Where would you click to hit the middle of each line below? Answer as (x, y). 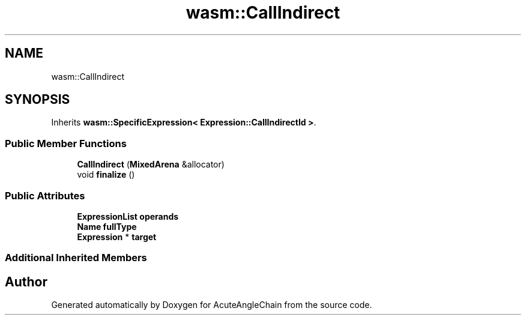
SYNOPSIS (38, 100)
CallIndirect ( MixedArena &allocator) (151, 165)
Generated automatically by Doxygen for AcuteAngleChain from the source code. (212, 305)
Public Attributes (45, 195)
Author (26, 282)
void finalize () (106, 175)
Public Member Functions (66, 143)
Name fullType (107, 226)
